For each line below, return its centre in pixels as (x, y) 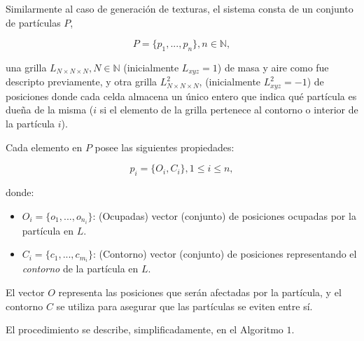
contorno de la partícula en (80, 269)
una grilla (26, 67)
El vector (25, 292)
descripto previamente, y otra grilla (82, 82)
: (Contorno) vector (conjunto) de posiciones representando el (225, 254)
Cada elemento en (44, 147)
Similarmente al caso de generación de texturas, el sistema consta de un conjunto (180, 8)
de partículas (33, 22)
